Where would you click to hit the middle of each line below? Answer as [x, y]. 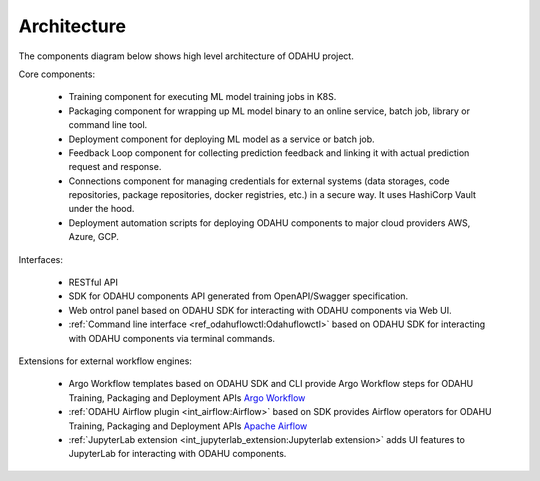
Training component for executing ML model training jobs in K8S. [202, 97]
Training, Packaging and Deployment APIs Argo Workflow [187, 397]
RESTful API [93, 282]
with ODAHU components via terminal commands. [171, 338]
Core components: [56, 74]
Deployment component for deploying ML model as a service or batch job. [221, 139]
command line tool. [108, 125]
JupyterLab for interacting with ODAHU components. [177, 454]
